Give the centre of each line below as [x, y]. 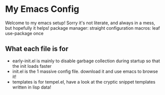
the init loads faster [32, 66]
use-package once [24, 33]
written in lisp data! [32, 87]
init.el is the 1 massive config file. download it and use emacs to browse [85, 71]
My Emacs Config [42, 9]
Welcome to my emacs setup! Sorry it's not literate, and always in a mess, [80, 23]
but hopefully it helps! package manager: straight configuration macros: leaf [82, 28]
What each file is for [37, 49]
